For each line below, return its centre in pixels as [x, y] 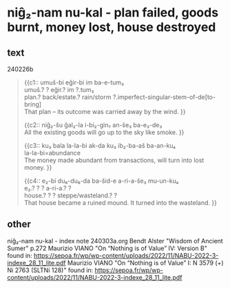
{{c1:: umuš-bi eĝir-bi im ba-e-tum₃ [74, 82]
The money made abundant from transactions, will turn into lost [114, 160]
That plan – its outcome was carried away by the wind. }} [105, 112]
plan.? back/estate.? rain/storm [67, 97]
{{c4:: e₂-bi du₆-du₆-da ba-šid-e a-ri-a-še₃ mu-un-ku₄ [101, 181]
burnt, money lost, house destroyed [112, 27]
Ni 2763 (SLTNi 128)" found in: [50, 270]
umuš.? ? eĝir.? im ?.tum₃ [59, 90]
